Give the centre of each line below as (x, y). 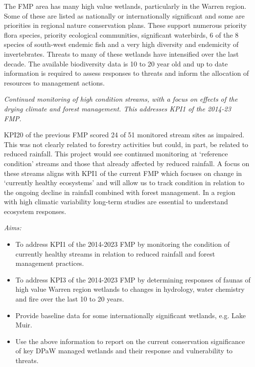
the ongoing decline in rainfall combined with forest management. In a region (120, 192)
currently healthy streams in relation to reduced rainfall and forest (115, 253)
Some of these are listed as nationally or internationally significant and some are (124, 15)
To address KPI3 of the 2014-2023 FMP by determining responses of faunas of (133, 279)
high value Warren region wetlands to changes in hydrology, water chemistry (130, 289)
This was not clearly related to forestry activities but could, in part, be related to (126, 144)
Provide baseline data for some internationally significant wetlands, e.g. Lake (131, 315)
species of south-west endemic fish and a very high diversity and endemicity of (121, 44)
